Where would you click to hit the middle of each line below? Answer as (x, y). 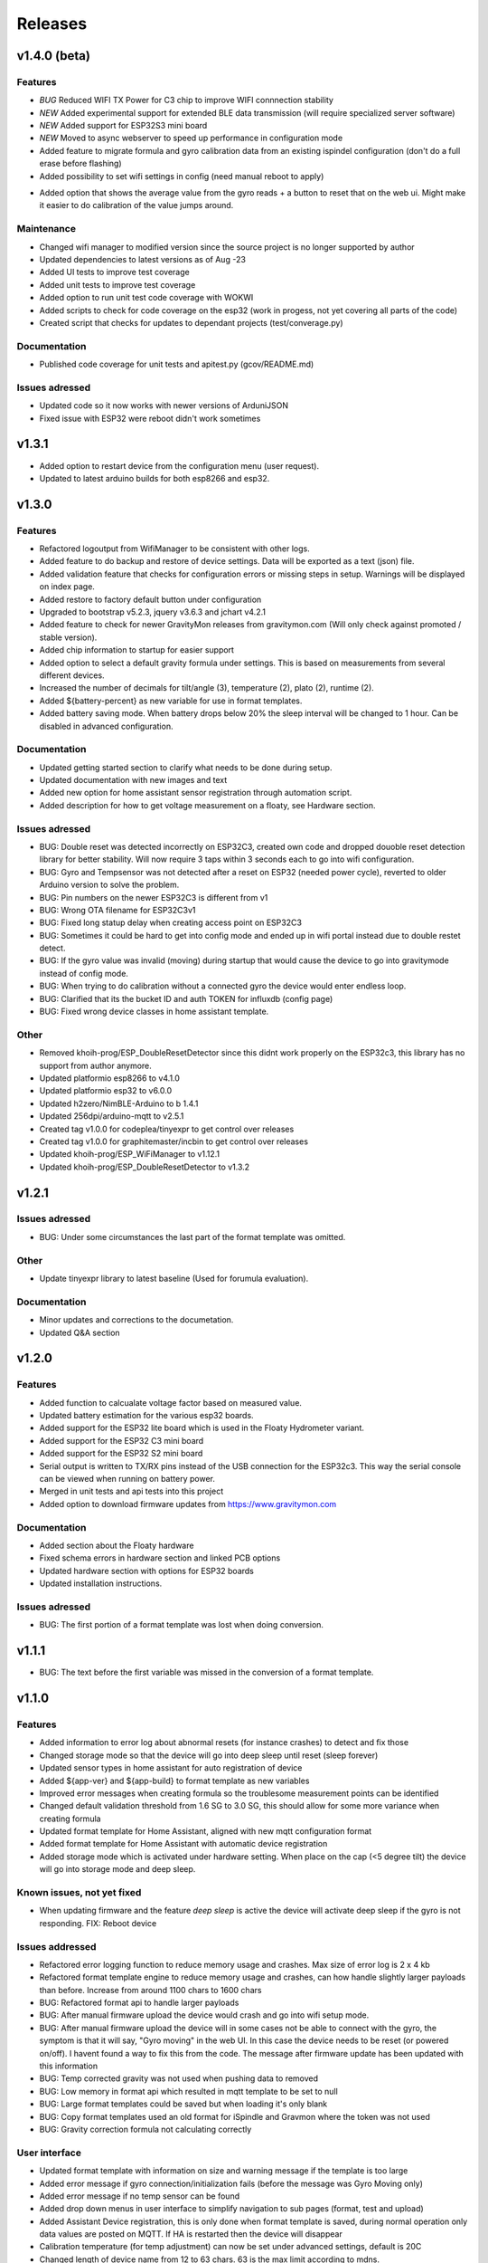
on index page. (67, 587)
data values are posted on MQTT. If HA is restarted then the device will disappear (191, 2234)
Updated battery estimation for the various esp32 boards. (146, 1416)
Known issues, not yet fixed (79, 1892)
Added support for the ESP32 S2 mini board (121, 1454)
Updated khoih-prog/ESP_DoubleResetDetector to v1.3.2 (145, 1167)
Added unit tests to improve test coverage (117, 284)
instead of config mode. (84, 973)
